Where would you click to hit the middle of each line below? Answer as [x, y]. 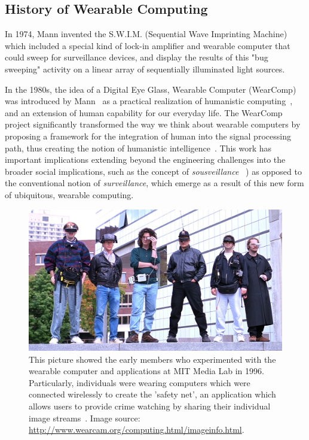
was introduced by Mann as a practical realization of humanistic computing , [149, 101]
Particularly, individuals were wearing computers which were [140, 382]
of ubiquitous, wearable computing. [69, 194]
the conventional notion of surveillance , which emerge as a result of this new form [154, 183]
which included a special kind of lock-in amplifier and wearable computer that [148, 45]
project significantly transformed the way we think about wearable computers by [153, 124]
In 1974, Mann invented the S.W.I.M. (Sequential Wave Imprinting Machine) [146, 34]
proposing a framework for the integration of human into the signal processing [148, 136]
